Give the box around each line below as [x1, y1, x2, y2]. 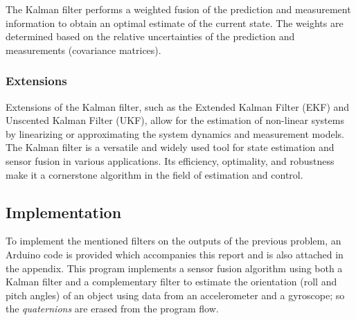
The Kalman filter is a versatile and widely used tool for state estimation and [6, 140, 335, 154]
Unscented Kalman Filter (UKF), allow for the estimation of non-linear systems [6, 113, 344, 127]
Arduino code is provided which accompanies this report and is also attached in [6, 247, 344, 261]
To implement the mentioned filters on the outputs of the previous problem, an [6, 233, 341, 248]
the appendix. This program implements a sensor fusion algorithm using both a [6, 260, 343, 275]
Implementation [6, 201, 122, 222]
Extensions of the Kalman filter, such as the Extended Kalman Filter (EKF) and [6, 99, 350, 114]
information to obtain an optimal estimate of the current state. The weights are [6, 15, 344, 30]
